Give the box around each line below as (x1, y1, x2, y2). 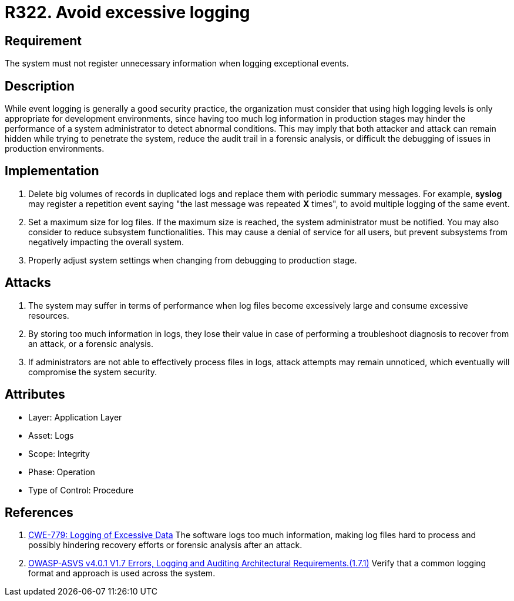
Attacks (5, 275, 51, 291)
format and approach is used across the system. (28, 568, 216, 579)
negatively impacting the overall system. (28, 236, 184, 247)
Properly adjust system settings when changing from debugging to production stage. (28, 255, 357, 265)
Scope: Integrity (28, 448, 90, 459)
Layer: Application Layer (28, 412, 122, 422)
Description (5, 78, 75, 94)
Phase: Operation (28, 466, 95, 477)
